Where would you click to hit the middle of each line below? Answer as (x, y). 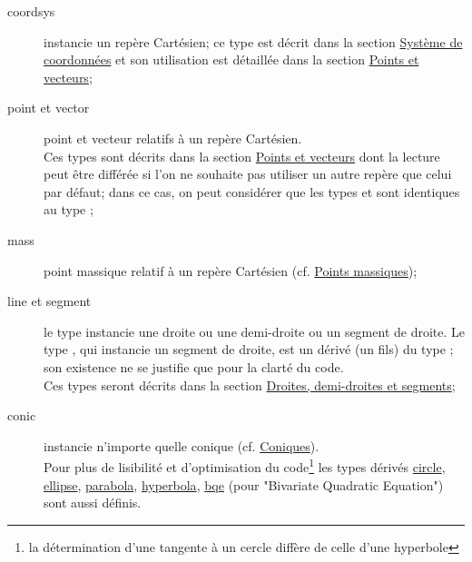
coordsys (31, 11)
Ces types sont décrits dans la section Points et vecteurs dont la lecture (242, 156)
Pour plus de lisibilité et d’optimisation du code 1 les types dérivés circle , (245, 465)
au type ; (69, 209)
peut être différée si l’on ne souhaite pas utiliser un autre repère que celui (248, 174)
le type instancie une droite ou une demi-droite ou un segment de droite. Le (255, 331)
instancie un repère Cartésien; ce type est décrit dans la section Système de (253, 41)
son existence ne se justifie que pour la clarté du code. (194, 366)
